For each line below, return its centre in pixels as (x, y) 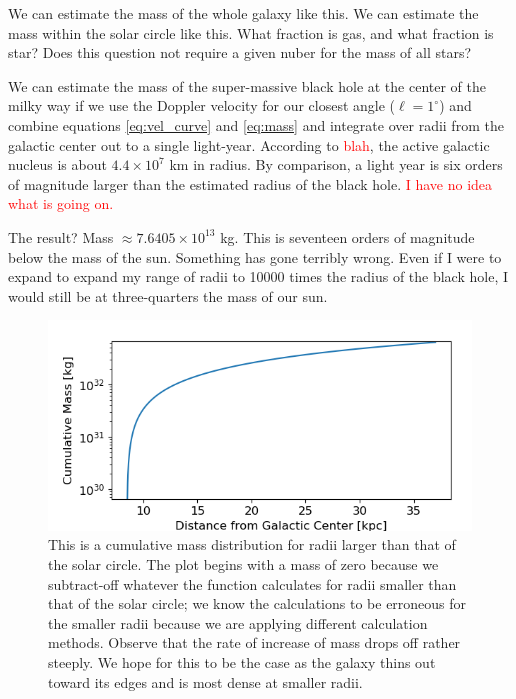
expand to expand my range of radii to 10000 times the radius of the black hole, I (258, 276)
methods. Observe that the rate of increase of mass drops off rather (254, 642)
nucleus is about (57, 164)
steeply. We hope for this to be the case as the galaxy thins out (242, 662)
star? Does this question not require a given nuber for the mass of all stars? (240, 52)
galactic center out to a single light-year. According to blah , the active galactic (249, 144)
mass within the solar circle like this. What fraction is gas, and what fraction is (251, 32)
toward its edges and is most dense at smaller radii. (205, 681)
